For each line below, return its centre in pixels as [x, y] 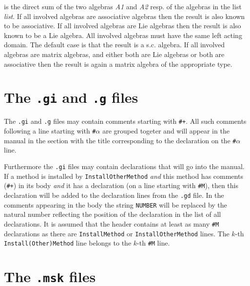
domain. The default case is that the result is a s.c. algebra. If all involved [115, 45]
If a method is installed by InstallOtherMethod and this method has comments [124, 176]
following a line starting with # [50, 131]
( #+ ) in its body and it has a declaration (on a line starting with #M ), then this [121, 185]
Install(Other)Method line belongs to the [68, 243]
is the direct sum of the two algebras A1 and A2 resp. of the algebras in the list [123, 6]
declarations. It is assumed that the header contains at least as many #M [112, 223]
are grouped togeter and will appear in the [166, 131]
